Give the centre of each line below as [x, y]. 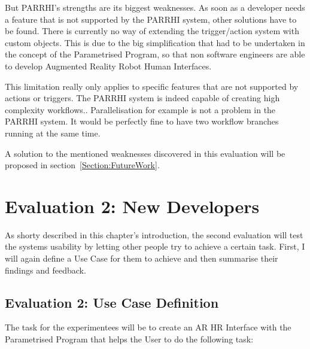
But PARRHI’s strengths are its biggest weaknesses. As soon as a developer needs [155, 7]
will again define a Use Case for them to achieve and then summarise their [142, 258]
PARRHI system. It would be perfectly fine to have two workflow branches [142, 121]
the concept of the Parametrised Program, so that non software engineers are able [155, 54]
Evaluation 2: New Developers [132, 206]
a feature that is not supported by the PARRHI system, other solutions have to [151, 19]
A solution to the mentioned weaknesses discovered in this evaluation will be [145, 153]
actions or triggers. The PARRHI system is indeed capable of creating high [142, 98]
